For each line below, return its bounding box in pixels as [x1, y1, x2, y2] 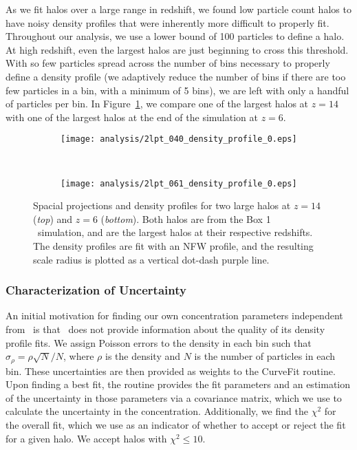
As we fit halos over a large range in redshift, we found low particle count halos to [6, 2, 351, 16]
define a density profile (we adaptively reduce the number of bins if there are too [6, 69, 346, 83]
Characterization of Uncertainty [6, 281, 186, 299]
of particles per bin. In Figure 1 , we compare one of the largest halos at [6, 96, 309, 111]
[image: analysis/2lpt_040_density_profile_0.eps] [61, 134, 297, 144]
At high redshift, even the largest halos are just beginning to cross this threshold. [6, 42, 349, 56]
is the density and [105, 349, 181, 363]
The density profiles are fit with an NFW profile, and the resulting [33, 239, 314, 253]
